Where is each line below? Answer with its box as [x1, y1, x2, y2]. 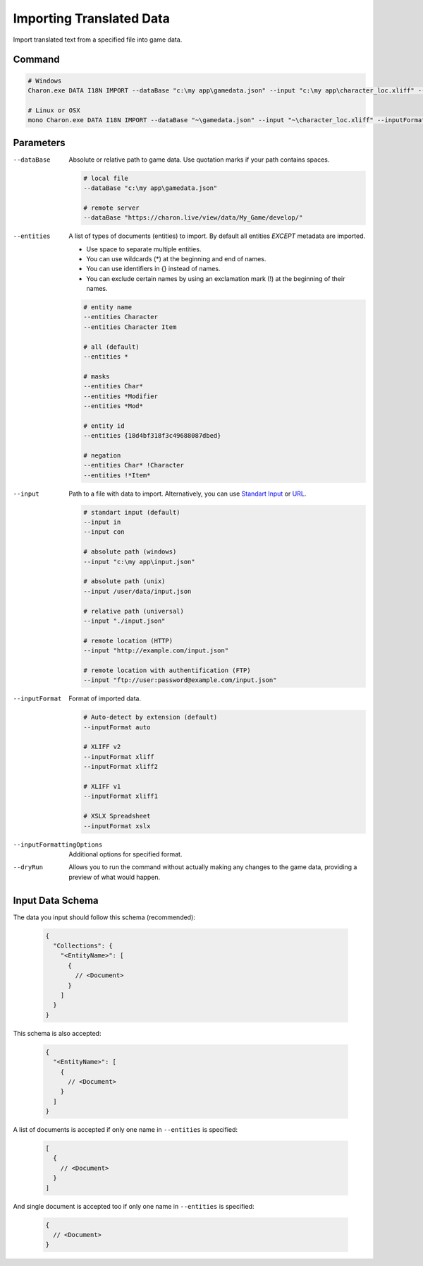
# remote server [83, 203, 140, 212]
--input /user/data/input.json [83, 587, 192, 595]
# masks [83, 372, 110, 381]
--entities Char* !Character [83, 461, 185, 470]
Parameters [13, 136, 66, 148]
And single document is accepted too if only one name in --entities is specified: [13, 1202, 255, 1210]
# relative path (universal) [83, 607, 185, 615]
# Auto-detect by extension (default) [83, 713, 218, 722]
